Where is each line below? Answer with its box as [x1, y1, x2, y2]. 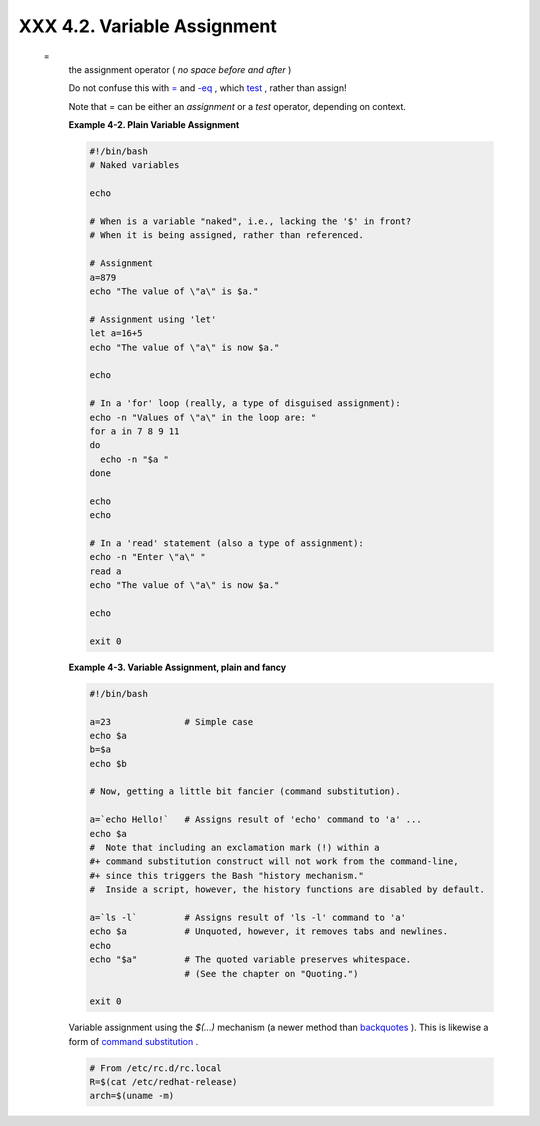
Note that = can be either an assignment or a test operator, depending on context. [68, 100, 407, 112]
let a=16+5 [89, 328, 143, 339]
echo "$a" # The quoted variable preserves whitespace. [89, 954, 412, 965]
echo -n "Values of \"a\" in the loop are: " [89, 411, 317, 423]
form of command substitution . [68, 1035, 199, 1047]
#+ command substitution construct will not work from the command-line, [89, 856, 459, 867]
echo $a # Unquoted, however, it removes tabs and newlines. [89, 926, 449, 937]
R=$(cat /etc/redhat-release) [89, 1076, 238, 1088]
